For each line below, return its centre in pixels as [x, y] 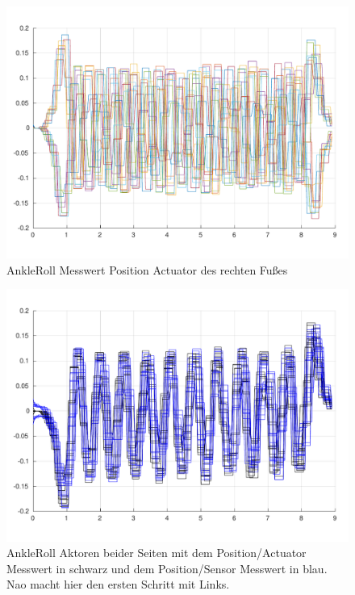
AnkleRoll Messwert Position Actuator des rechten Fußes [147, 269]
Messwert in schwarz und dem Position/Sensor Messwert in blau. [167, 568]
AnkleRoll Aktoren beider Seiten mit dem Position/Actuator [157, 553]
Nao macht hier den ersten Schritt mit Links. [118, 584]
